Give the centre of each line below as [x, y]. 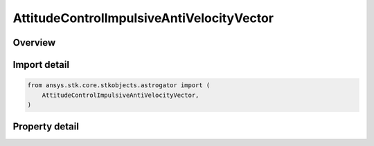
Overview [34, 43]
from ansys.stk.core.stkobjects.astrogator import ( [119, 85]
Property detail [46, 127]
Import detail [41, 65]
